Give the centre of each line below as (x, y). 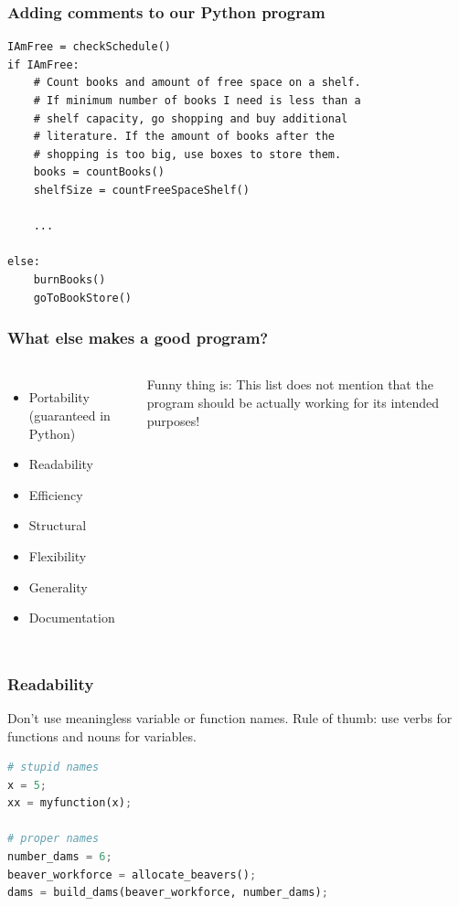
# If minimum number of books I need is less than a (197, 101)
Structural (58, 525)
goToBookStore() (83, 298)
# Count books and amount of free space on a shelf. (197, 83)
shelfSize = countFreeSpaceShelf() (141, 190)
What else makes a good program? (138, 338)
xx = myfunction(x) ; (70, 803)
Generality (58, 586)
